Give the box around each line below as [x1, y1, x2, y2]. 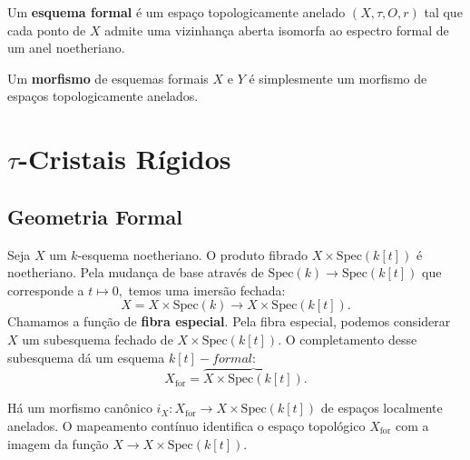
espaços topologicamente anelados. [7, 86, 199, 105]
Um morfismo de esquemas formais [7, 68, 209, 87]
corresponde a [7, 280, 84, 299]
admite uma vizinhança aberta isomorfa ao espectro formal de [104, 20, 449, 39]
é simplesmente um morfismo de [249, 68, 427, 87]
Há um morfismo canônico [7, 398, 152, 417]
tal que [424, 3, 463, 21]
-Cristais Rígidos [18, 140, 231, 177]
